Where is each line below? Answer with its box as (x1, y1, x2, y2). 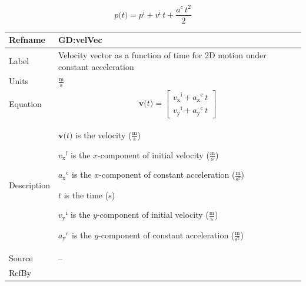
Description (9, 179, 50, 191)
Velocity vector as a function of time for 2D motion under (58, 48, 267, 61)
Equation (9, 98, 42, 110)
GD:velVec (58, 34, 102, 46)
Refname (9, 34, 45, 46)
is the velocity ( (75, 128, 132, 141)
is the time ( (64, 188, 109, 201)
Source (9, 252, 33, 264)
